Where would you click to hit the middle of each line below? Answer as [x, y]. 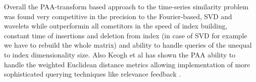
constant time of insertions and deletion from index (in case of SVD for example [126, 35]
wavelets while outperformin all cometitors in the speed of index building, [116, 26]
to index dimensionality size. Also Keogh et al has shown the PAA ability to [120, 54]
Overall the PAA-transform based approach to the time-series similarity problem [126, 6]
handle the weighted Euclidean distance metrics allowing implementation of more [127, 64]
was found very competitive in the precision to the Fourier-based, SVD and [118, 16]
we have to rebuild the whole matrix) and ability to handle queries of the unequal [128, 45]
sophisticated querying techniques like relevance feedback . [93, 74]
